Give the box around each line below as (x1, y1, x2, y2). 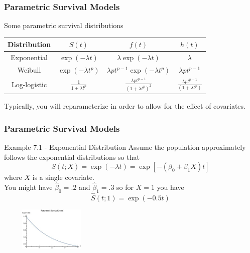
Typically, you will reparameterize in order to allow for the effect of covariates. (4, 101, 245, 111)
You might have (4, 181, 53, 192)
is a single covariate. (32, 172, 94, 182)
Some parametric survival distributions (4, 20, 123, 31)
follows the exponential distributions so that (4, 151, 140, 162)
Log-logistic (11, 79, 47, 90)
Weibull (17, 65, 41, 75)
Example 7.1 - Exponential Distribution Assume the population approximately (4, 141, 246, 152)
